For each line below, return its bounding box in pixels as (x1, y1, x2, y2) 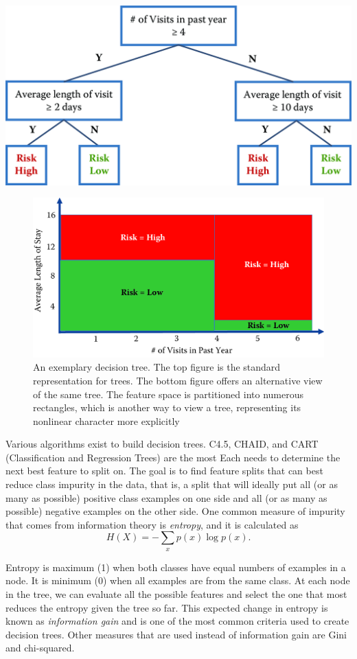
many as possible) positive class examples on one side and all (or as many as (5, 490, 327, 505)
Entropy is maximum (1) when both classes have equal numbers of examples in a (5, 559, 346, 574)
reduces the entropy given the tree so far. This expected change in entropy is (5, 600, 328, 614)
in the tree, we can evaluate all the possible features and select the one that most (5, 587, 347, 601)
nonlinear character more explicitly (33, 413, 180, 428)
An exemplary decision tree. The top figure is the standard (33, 360, 281, 374)
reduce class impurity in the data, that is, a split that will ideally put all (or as (5, 477, 338, 492)
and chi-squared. (5, 640, 75, 655)
